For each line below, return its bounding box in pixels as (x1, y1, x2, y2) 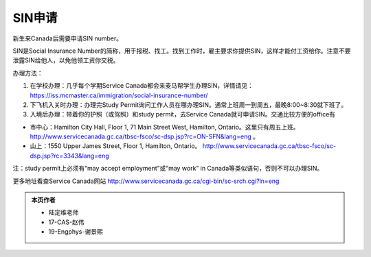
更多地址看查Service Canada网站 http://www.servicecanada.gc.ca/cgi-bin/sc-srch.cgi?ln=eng (12, 177, 280, 185)
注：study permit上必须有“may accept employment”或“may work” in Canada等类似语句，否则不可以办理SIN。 (12, 164, 324, 173)
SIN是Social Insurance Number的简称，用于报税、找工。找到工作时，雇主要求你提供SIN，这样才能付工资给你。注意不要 (12, 47, 351, 55)
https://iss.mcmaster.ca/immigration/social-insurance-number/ (30, 91, 208, 99)
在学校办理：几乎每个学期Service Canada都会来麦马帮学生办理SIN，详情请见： (30, 82, 254, 90)
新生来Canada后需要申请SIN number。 (12, 34, 123, 42)
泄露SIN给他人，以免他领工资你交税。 (12, 56, 120, 64)
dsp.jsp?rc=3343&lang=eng (30, 151, 109, 160)
